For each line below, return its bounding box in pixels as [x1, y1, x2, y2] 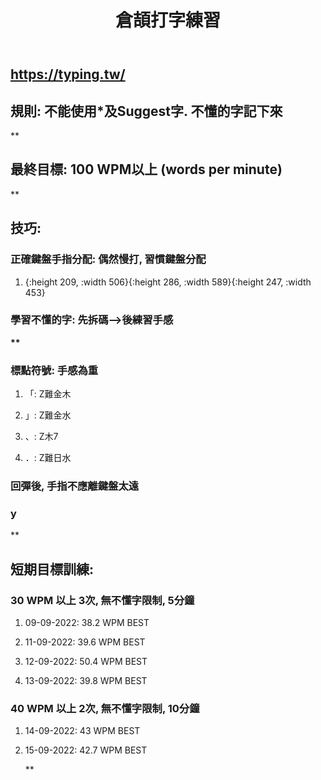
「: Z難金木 [24, 388, 72, 400]
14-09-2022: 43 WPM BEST [24, 725, 141, 737]
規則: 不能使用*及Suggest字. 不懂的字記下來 [10, 102, 283, 120]
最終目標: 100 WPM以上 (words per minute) [10, 161, 283, 178]
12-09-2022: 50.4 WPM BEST [24, 656, 148, 667]
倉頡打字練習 [114, 9, 221, 32]
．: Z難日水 [24, 452, 72, 464]
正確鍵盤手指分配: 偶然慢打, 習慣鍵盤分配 [10, 252, 207, 266]
